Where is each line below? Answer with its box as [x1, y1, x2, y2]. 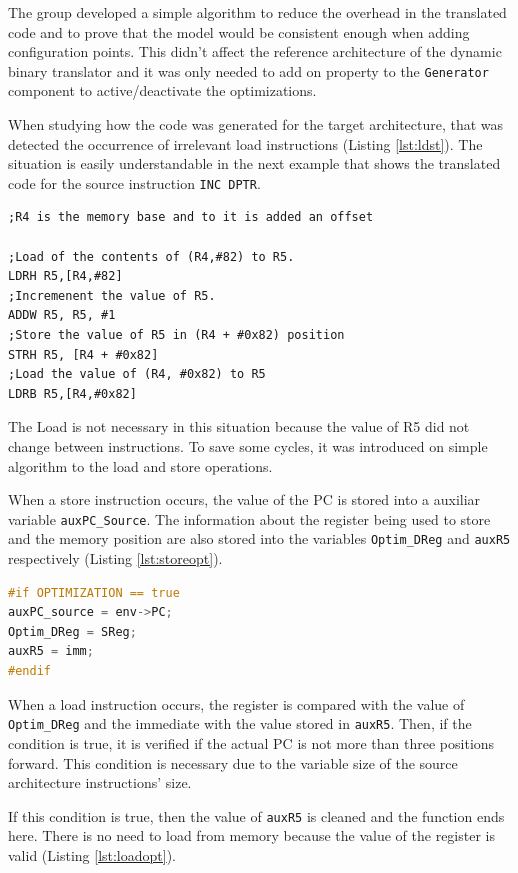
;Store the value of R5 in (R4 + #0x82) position [8, 328, 345, 343]
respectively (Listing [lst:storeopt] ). [8, 548, 223, 569]
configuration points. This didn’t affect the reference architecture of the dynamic [8, 41, 502, 62]
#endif [8, 664, 51, 679]
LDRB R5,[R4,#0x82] [8, 386, 137, 401]
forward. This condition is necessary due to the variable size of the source [8, 752, 458, 773]
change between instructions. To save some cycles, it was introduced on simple [8, 436, 488, 456]
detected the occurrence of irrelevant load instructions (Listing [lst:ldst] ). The [8, 133, 483, 154]
